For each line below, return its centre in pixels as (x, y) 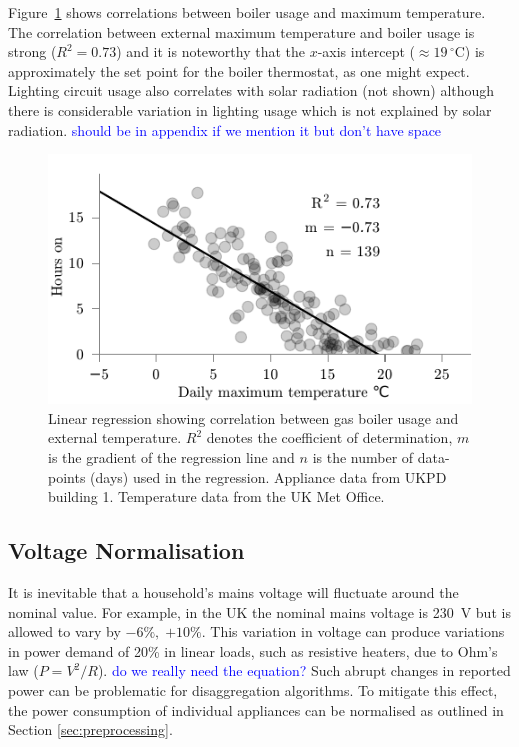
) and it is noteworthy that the (210, 51)
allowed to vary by (64, 631)
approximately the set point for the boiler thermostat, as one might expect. (239, 70)
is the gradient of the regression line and (171, 457)
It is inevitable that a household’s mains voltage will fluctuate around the (233, 592)
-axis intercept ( (366, 51)
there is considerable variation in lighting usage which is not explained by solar (250, 109)
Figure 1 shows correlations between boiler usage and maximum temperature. (247, 12)
